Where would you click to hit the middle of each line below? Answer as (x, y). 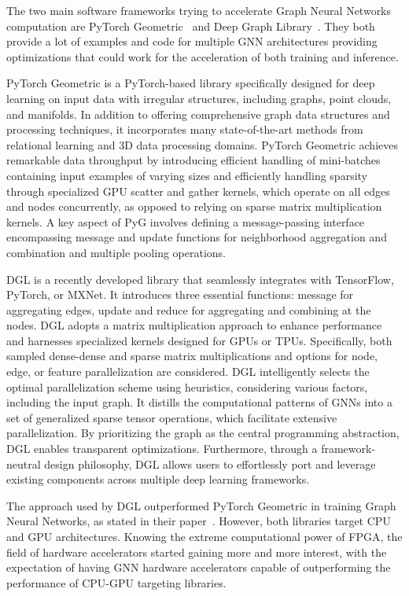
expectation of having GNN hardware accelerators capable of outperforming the (199, 567)
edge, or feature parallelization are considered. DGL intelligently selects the (188, 372)
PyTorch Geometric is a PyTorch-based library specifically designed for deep (191, 83)
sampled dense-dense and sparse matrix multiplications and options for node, (192, 356)
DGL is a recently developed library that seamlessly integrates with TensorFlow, (200, 279)
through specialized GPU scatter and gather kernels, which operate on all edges (198, 191)
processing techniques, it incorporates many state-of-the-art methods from (185, 129)
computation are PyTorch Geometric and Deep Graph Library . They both (191, 26)
